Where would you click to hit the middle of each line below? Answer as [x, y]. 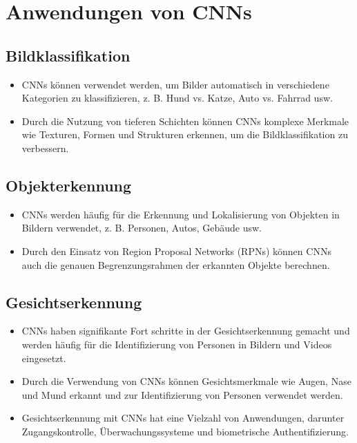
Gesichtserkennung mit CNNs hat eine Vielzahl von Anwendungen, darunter [183, 418]
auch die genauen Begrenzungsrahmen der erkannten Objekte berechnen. [176, 264]
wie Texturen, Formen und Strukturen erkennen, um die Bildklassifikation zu [185, 134]
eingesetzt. [44, 358]
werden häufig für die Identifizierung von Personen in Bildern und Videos [177, 344]
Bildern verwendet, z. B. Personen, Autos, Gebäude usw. [142, 228]
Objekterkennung [69, 185]
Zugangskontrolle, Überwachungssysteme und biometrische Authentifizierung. [185, 431]
